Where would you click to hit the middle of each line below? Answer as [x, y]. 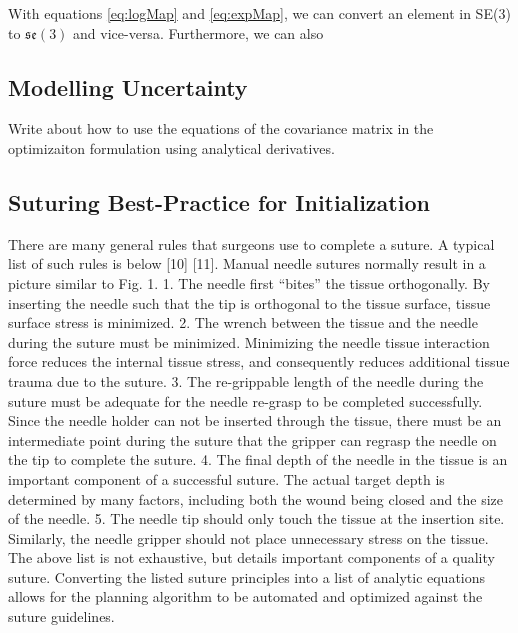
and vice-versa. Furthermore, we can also [198, 32]
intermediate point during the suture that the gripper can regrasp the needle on [252, 439]
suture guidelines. [61, 616]
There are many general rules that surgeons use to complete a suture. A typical [251, 243]
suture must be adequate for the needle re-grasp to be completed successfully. [245, 400]
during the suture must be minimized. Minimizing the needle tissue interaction [249, 341]
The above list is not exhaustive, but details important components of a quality [251, 557]
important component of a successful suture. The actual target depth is [226, 478]
